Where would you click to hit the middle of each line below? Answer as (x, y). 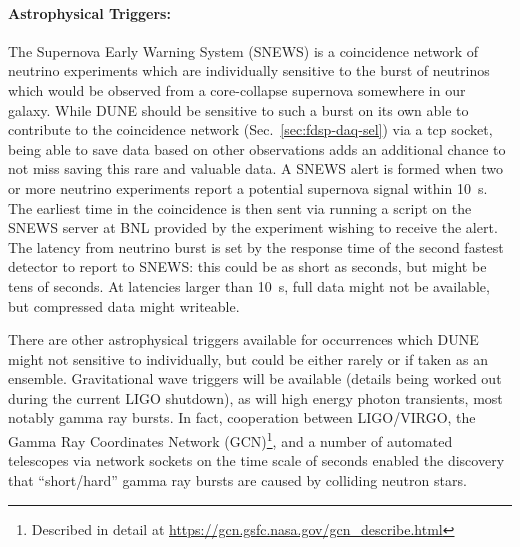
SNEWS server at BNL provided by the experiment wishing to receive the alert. (253, 227)
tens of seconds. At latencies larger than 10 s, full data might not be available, (249, 285)
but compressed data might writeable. (124, 305)
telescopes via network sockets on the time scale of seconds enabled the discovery (256, 460)
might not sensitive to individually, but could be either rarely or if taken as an (248, 358)
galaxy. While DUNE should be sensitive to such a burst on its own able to (238, 109)
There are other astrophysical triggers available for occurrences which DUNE (243, 339)
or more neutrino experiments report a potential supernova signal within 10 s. (248, 187)
